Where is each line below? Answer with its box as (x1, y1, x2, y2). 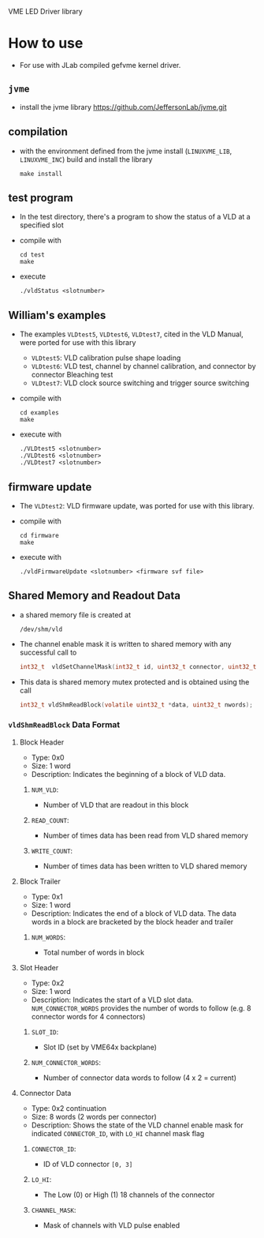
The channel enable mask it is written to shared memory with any (19, 639, 232, 648)
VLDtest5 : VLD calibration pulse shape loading (31, 353, 181, 362)
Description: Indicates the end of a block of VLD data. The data (31, 908, 236, 918)
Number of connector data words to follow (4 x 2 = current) (43, 1073, 237, 1082)
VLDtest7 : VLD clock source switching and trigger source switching (31, 378, 250, 388)
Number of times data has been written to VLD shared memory (43, 861, 247, 871)
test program (8, 191, 73, 204)
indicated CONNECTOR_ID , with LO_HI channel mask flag (31, 1128, 205, 1138)
